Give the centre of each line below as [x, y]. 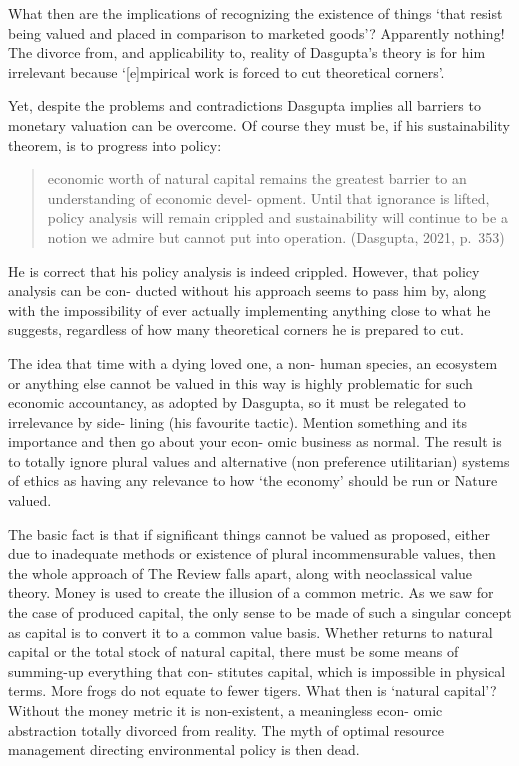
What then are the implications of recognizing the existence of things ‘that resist [255, 13]
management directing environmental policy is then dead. [184, 749]
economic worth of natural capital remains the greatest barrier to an [257, 178]
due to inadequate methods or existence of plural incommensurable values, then [252, 553]
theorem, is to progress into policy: [115, 144]
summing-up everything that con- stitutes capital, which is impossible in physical [257, 670]
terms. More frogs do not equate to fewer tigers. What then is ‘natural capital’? [252, 690]
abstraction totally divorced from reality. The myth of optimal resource [226, 729]
